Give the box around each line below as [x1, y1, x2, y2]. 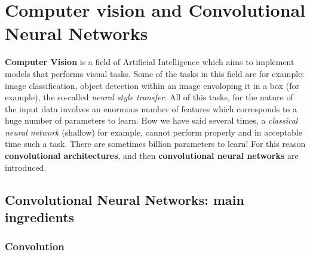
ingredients [5, 208, 75, 226]
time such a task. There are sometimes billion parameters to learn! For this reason [5, 137, 306, 150]
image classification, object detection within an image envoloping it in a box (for [5, 79, 299, 91]
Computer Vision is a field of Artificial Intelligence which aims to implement [5, 56, 294, 68]
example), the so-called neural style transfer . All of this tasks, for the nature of [5, 91, 293, 103]
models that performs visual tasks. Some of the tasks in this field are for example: [5, 67, 305, 79]
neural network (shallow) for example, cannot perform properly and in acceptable [5, 125, 302, 138]
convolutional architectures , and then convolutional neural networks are [5, 149, 299, 162]
